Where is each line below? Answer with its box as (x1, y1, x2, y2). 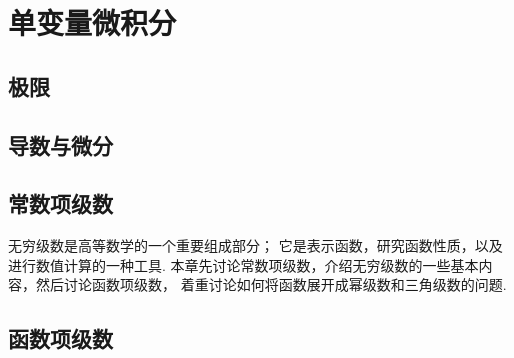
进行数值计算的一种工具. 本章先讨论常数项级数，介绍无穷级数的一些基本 (8, 254, 479, 275)
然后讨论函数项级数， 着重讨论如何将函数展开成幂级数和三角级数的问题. (35, 274, 507, 295)
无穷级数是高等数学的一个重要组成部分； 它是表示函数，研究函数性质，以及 (8, 235, 503, 256)
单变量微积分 (8, 2, 177, 43)
